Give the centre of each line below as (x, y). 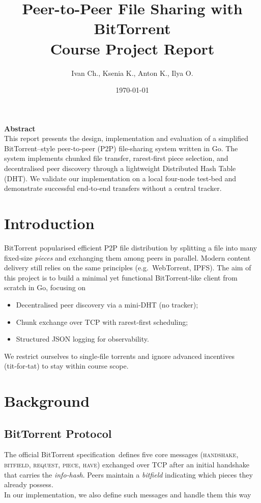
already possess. (29, 484)
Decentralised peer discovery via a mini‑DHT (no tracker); (107, 304)
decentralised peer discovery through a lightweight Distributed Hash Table (120, 168)
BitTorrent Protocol (58, 433)
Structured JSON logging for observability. (82, 339)
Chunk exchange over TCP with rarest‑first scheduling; (102, 322)
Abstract (20, 128)
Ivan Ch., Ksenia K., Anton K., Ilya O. (132, 73)
